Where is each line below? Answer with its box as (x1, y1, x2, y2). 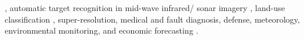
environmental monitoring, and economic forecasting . (5, 24, 199, 37)
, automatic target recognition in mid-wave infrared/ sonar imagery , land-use (5, 2, 285, 13)
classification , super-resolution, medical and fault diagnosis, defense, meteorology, (5, 13, 300, 25)
